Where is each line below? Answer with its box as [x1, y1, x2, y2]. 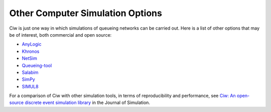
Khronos [22, 48, 40, 54]
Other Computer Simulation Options [9, 8, 163, 19]
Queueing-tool [22, 62, 52, 68]
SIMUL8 [22, 83, 39, 89]
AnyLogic [22, 41, 42, 47]
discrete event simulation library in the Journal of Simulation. [25, 99, 151, 105]
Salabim [22, 69, 39, 75]
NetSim [22, 55, 37, 61]
